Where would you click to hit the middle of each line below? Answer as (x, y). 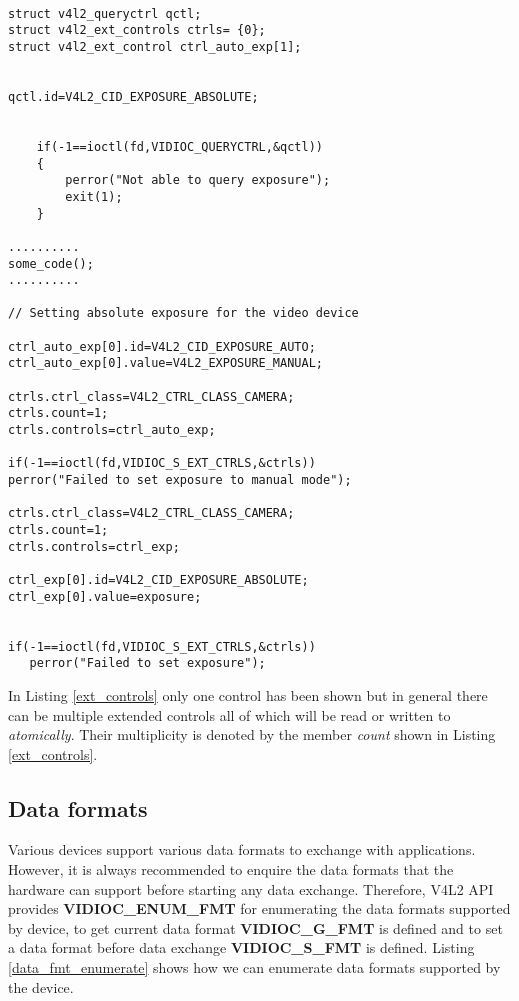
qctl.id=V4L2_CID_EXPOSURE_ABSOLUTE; (133, 96)
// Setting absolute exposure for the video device (183, 313)
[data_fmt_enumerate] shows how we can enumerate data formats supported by (254, 967)
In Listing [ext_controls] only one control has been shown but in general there (248, 694)
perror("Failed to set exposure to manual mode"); (180, 480)
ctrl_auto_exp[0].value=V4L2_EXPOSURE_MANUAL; (165, 363)
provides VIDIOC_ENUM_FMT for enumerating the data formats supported (259, 908)
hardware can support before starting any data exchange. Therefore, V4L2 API (251, 888)
